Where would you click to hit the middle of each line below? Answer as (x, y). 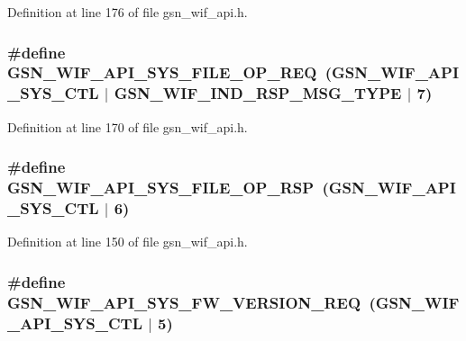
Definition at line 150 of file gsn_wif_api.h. (128, 242)
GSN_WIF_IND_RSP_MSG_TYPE (258, 93)
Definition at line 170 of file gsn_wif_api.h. (128, 126)
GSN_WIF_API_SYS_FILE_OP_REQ (162, 72)
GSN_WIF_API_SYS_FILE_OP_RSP (161, 188)
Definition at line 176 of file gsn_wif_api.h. (128, 12)
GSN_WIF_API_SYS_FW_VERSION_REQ (184, 302)
